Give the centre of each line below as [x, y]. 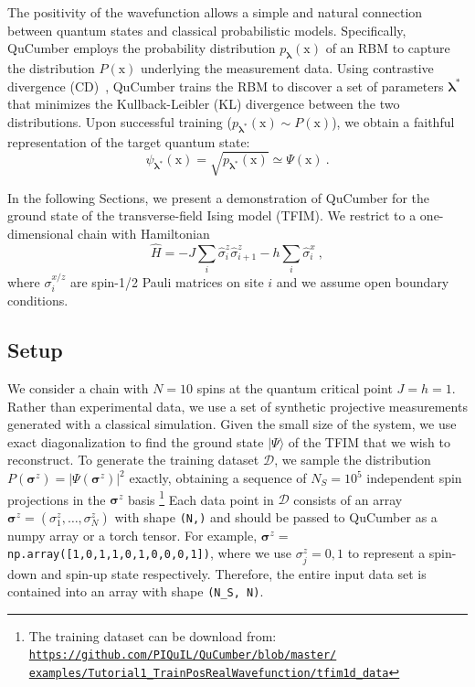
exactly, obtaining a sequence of [218, 478]
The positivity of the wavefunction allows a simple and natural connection [215, 12]
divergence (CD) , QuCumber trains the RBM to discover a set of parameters [226, 86]
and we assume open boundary [363, 281]
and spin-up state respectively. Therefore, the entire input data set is [233, 573]
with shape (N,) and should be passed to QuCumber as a [276, 516]
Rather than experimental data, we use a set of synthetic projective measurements [237, 406]
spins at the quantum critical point [295, 388]
